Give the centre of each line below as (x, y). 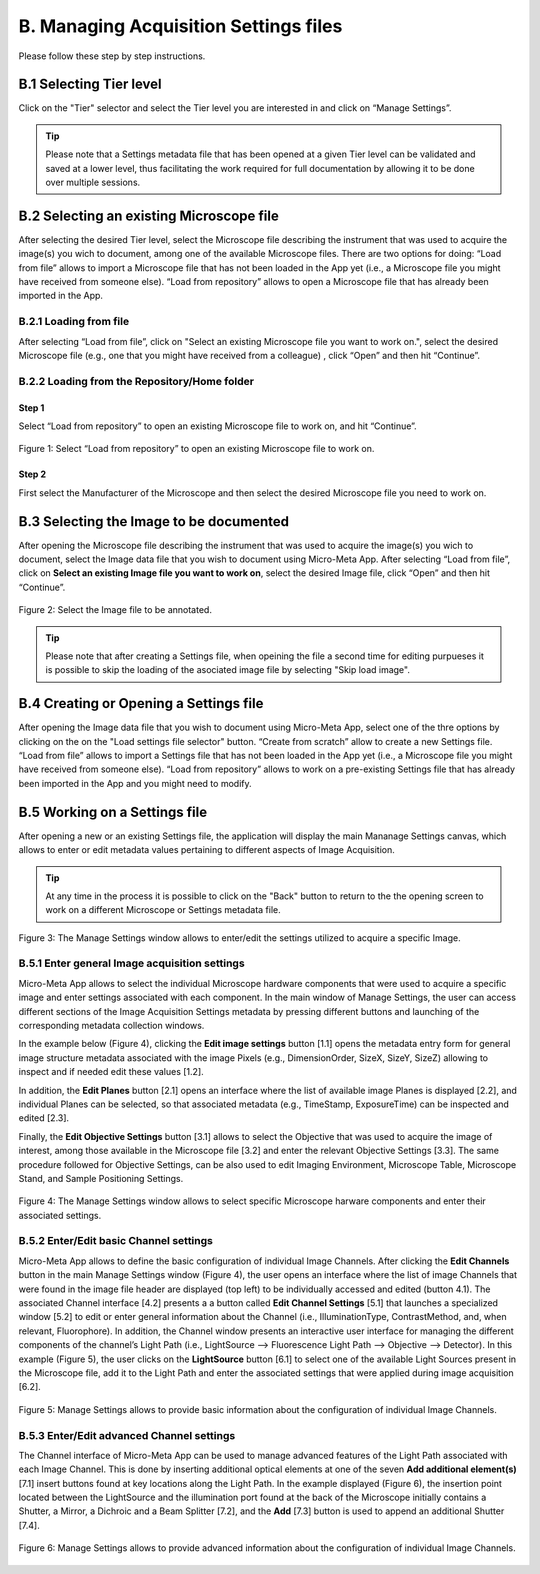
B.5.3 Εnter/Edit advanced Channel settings (127, 1435)
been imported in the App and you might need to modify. (135, 783)
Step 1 (31, 407)
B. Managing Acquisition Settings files (180, 26)
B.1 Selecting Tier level (90, 84)
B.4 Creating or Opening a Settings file (141, 703)
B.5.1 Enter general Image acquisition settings (131, 963)
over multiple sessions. (93, 182)
